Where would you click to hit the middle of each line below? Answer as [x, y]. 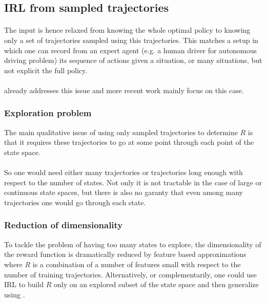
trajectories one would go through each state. [75, 202]
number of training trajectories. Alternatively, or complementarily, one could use [130, 274]
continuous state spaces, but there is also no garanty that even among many [124, 192]
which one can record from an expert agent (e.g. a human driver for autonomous [131, 50]
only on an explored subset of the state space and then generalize [156, 284]
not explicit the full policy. [46, 70]
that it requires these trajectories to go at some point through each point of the [129, 142]
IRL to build [24, 284]
